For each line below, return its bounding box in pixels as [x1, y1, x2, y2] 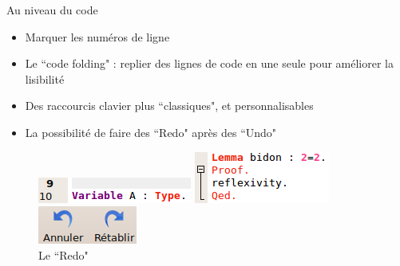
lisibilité [25, 70, 65, 87]
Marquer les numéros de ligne [25, 28, 170, 45]
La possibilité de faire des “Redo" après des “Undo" [25, 123, 277, 140]
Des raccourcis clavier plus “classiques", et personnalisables [25, 97, 314, 114]
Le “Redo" [38, 246, 89, 263]
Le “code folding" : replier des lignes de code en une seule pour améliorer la [25, 55, 394, 72]
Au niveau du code [6, 2, 98, 18]
